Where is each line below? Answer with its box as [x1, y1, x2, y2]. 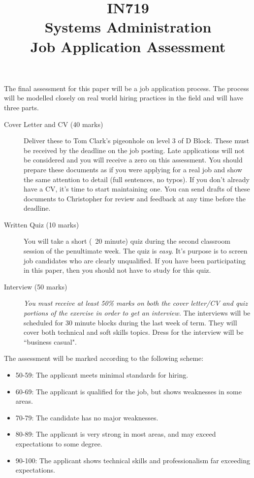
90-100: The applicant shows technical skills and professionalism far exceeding [15, 455, 251, 465]
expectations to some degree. [15, 438, 102, 448]
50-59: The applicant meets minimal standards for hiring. [15, 370, 189, 380]
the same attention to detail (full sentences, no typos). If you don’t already [24, 174, 250, 184]
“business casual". [24, 336, 77, 347]
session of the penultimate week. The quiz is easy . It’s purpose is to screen [24, 246, 248, 256]
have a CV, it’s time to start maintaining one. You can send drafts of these [24, 184, 250, 194]
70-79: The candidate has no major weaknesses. [15, 412, 159, 422]
